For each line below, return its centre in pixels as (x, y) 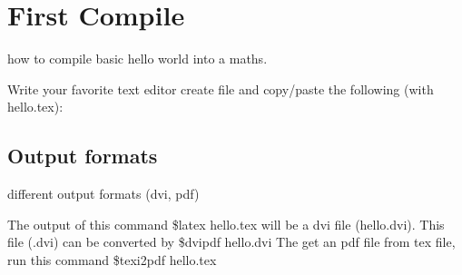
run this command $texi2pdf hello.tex (112, 259)
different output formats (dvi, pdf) (103, 194)
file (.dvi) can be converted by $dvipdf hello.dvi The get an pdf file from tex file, (231, 242)
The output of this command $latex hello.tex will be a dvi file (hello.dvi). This (226, 224)
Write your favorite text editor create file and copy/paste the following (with (221, 88)
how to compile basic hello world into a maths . (138, 59)
